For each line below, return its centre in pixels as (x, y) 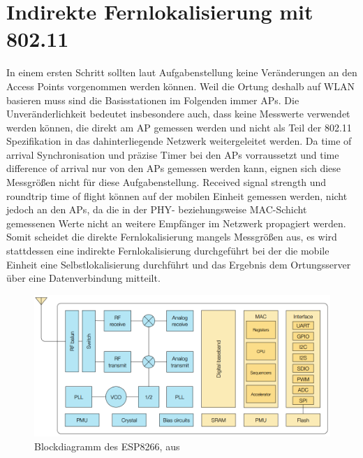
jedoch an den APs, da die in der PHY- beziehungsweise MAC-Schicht (157, 209)
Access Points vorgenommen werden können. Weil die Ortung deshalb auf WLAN (180, 86)
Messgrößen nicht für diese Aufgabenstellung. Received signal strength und (166, 182)
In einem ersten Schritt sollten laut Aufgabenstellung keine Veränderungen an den (182, 72)
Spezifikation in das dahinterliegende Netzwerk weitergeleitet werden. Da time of (179, 141)
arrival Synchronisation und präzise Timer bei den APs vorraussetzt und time (173, 154)
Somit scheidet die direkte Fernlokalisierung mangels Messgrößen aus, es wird (172, 237)
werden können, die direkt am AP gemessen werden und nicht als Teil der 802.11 (179, 127)
